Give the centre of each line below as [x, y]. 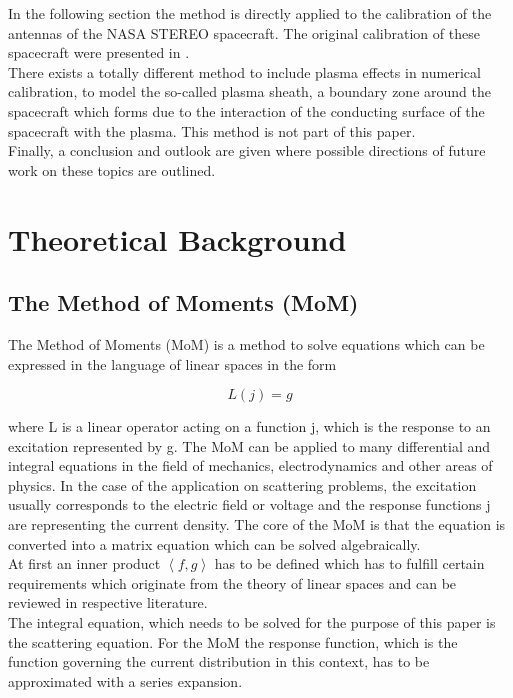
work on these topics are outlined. [112, 169]
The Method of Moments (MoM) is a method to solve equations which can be [246, 343]
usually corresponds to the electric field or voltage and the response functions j [249, 504]
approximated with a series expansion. [125, 680]
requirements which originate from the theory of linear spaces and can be [232, 582]
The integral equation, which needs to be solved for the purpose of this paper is [252, 622]
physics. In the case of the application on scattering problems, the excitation [242, 484]
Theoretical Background [177, 238]
